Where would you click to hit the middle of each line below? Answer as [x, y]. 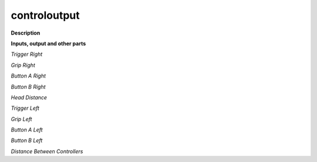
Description [26, 33]
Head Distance [29, 97]
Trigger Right [27, 54]
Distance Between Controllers [47, 151]
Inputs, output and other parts [48, 43]
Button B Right [28, 87]
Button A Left [27, 130]
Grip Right [23, 65]
